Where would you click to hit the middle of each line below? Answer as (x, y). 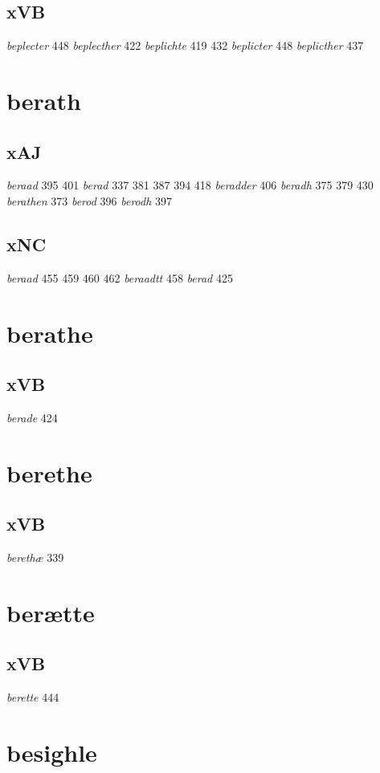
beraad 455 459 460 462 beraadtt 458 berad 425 (120, 277)
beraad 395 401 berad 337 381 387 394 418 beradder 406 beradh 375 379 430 (190, 185)
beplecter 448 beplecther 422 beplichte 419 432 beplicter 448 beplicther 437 (185, 45)
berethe (49, 472)
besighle (52, 753)
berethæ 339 (35, 557)
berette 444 (33, 697)
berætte (51, 612)
